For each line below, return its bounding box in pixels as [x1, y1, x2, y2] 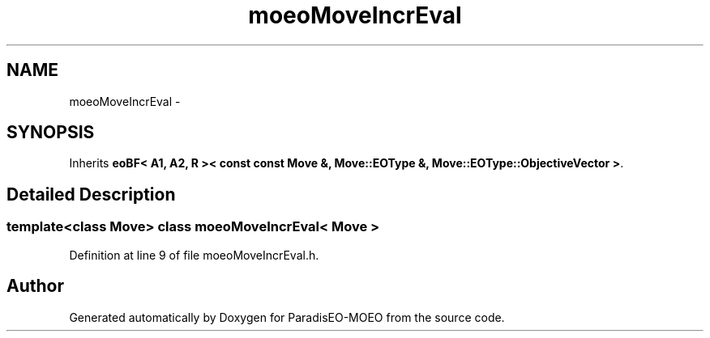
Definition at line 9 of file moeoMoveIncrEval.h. [69, 247, 319, 262]
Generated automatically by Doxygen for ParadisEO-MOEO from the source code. [69, 310, 505, 324]
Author [6, 276, 64, 297]
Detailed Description [6, 184, 176, 205]
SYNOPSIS [6, 122, 95, 143]
